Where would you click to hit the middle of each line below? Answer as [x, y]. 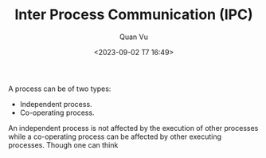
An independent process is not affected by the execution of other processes [133, 128]
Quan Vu [134, 37]
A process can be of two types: [60, 89]
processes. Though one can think [63, 144]
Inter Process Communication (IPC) [134, 15]
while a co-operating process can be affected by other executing [115, 136]
